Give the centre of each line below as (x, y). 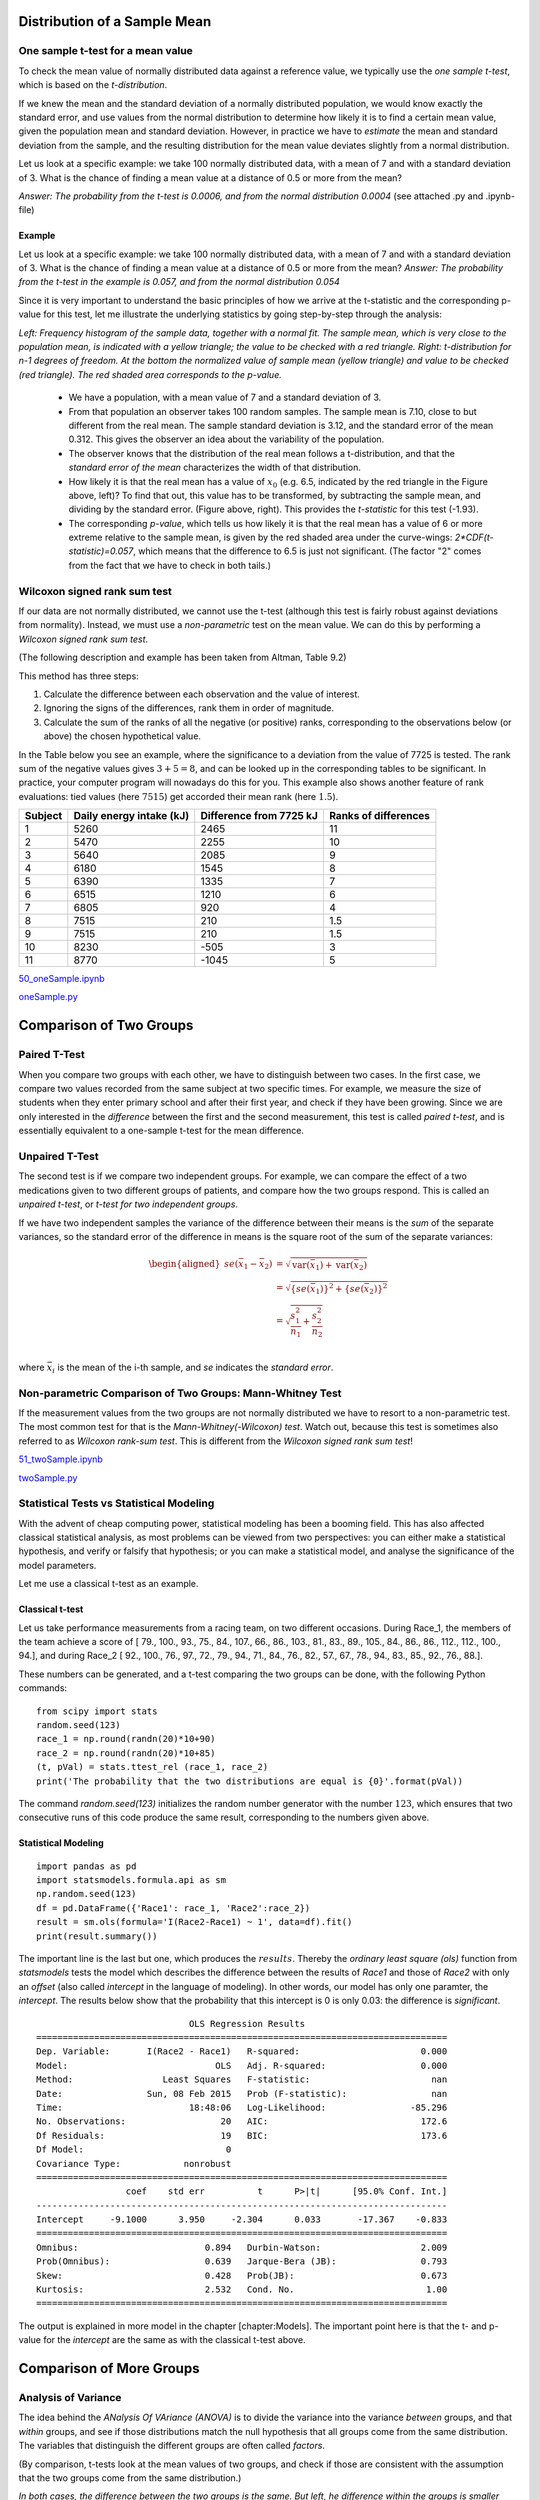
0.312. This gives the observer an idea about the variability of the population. (226, 439)
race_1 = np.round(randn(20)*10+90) (126, 1739)
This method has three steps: (78, 676)
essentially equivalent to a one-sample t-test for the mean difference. (161, 1131)
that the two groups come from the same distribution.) (130, 2477)
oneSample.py (48, 997)
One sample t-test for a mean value (106, 51)
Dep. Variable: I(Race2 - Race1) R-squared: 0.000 (242, 2051)
